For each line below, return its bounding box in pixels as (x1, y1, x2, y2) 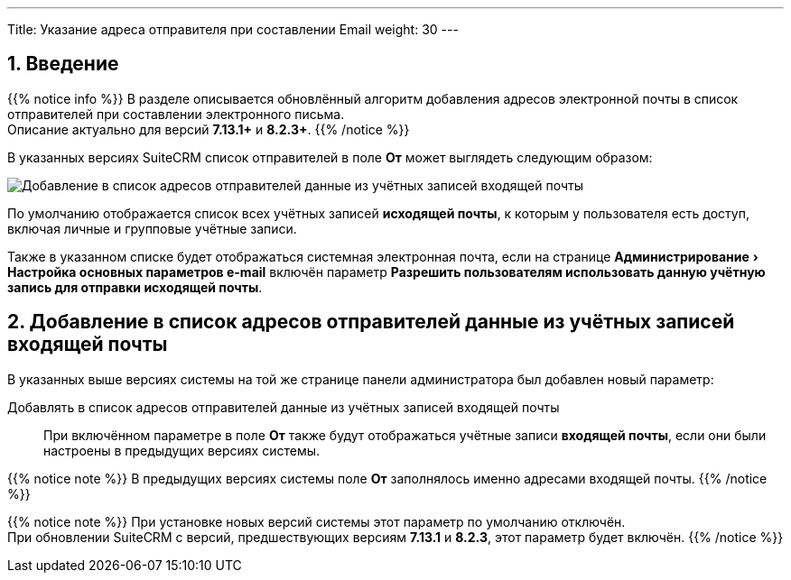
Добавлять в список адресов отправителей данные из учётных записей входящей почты (7, 399, 560, 415)
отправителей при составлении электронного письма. (7, 106, 345, 122)
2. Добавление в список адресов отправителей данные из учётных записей (7, 310, 735, 334)
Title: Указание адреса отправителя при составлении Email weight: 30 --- (7, 22, 459, 37)
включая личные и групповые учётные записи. (7, 220, 297, 236)
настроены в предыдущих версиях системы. (43, 442, 321, 458)
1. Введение (7, 52, 119, 76)
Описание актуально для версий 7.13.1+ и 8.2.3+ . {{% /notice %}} (7, 121, 410, 137)
